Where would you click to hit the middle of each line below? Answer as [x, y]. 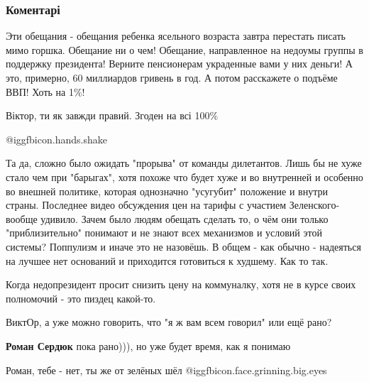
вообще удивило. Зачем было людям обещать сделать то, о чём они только [167, 218]
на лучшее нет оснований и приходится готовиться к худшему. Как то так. [167, 260]
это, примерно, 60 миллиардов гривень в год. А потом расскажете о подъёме [172, 77]
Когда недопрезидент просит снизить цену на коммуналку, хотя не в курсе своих [181, 284]
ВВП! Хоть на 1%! [45, 91]
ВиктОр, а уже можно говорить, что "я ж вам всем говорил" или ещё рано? [169, 322]
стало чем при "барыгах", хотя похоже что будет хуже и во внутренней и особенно [184, 176]
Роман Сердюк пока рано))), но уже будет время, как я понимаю [148, 345]
